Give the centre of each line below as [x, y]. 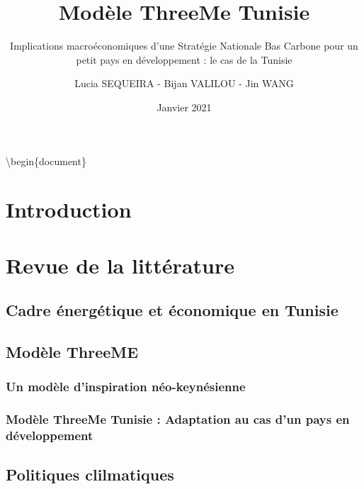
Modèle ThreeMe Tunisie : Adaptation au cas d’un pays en [178, 419]
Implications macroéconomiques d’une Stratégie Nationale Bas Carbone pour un [184, 46]
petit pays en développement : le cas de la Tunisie [184, 59]
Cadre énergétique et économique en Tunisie [172, 310]
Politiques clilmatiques [90, 474]
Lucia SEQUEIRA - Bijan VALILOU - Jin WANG [184, 83]
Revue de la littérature [120, 265]
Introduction [69, 209]
